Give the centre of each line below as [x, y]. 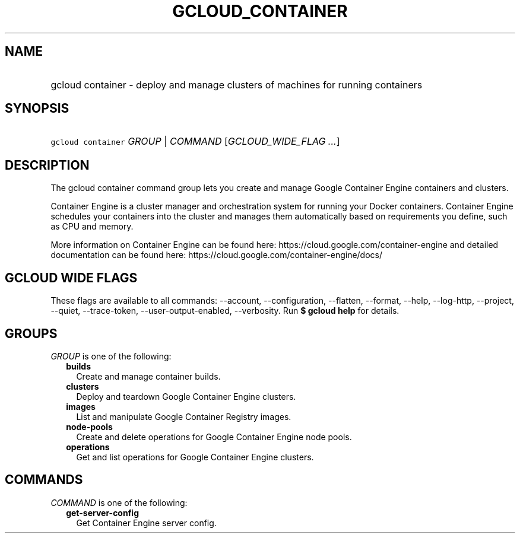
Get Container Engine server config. [146, 523]
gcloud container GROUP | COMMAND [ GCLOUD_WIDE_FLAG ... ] [195, 141]
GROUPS [31, 333]
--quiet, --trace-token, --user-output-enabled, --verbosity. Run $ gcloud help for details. [225, 311]
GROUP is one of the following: [111, 356]
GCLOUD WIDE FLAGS [71, 278]
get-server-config [103, 512]
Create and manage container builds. [148, 376]
